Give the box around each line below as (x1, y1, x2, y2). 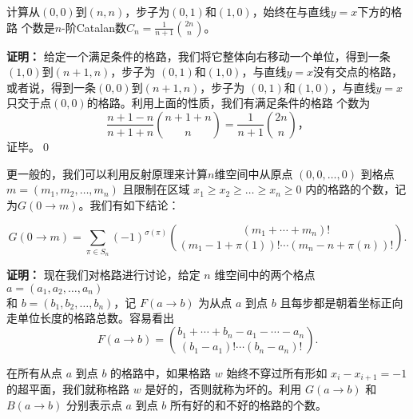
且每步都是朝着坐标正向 (280, 293, 403, 310)
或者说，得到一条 (6, 78, 96, 95)
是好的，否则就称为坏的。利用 (145, 381, 302, 397)
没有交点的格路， (312, 63, 403, 80)
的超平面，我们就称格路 (6, 381, 129, 397)
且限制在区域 (122, 181, 190, 198)
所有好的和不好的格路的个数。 (170, 396, 328, 413)
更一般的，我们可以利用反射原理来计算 (6, 165, 208, 182)
